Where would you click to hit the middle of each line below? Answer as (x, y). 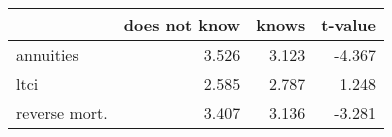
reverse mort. (62, 112)
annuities (47, 54)
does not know (182, 24)
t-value (349, 24)
